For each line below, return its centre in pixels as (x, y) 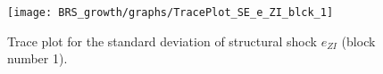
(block (358, 41)
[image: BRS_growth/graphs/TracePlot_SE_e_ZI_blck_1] (171, 12)
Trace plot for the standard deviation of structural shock (162, 41)
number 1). (37, 58)
